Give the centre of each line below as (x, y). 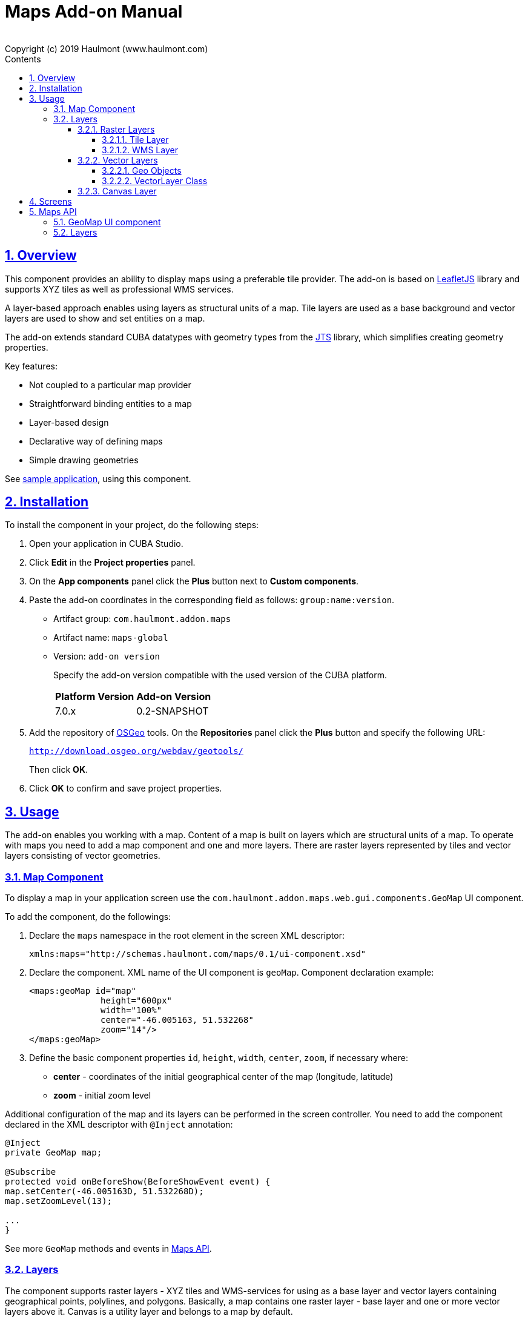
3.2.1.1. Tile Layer (135, 139)
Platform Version (95, 697)
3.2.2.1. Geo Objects (142, 170)
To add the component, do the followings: (88, 917)
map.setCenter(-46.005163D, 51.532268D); (104, 1192)
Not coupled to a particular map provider (110, 385)
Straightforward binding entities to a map (111, 403)
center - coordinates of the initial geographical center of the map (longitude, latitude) (223, 1077)
